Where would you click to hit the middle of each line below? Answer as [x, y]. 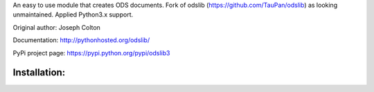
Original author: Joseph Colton [56, 27]
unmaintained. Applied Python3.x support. [73, 15]
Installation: [39, 73]
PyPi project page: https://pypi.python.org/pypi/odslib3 [91, 53]
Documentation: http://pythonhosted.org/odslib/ [81, 40]
